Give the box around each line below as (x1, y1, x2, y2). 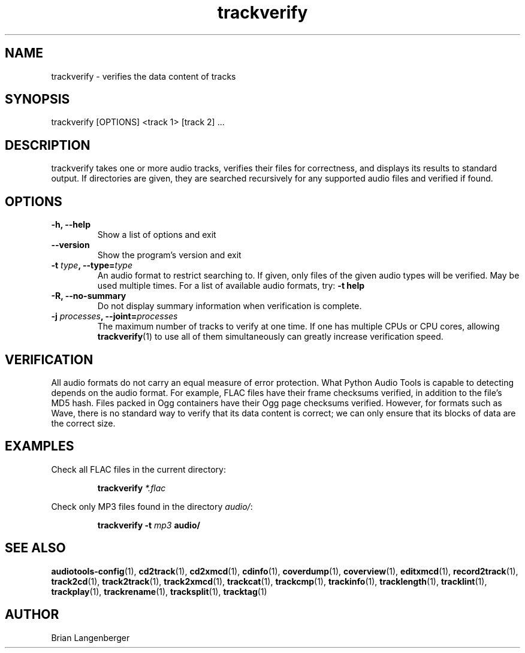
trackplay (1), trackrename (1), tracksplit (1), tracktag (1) (51, 586, 267, 597)
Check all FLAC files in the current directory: (51, 464, 226, 474)
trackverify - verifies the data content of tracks (51, 71, 236, 81)
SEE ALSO (5, 540, 66, 556)
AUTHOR (5, 607, 59, 622)
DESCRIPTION (5, 137, 90, 153)
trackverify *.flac (97, 482, 166, 493)
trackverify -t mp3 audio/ (97, 519, 200, 530)
